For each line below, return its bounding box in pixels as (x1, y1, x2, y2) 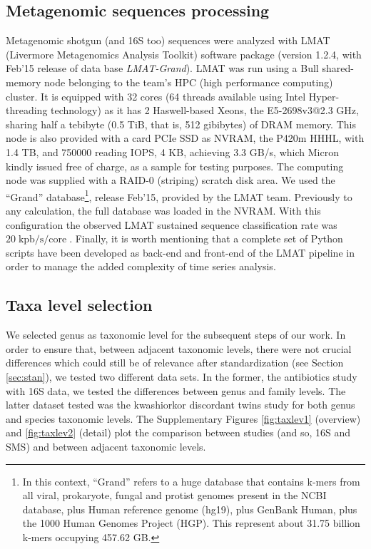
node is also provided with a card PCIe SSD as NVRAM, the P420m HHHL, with (6, 130, 365, 145)
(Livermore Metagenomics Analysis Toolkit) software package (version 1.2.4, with (6, 46, 362, 61)
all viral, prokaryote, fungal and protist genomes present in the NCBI (22, 488, 327, 503)
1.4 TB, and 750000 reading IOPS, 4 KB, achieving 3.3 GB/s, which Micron (6, 144, 339, 159)
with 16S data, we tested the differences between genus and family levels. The (6, 383, 346, 398)
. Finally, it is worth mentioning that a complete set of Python (69, 231, 343, 246)
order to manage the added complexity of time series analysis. (6, 259, 276, 274)
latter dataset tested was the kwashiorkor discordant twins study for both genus (6, 397, 355, 412)
